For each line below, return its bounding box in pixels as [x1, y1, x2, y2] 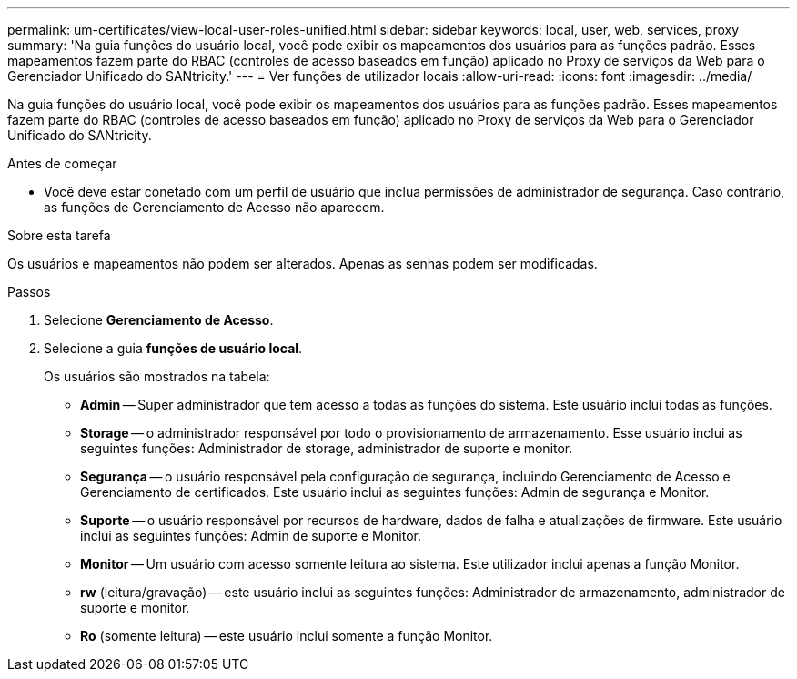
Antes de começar [7, 156, 117, 171]
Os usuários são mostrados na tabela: [44, 369, 270, 384]
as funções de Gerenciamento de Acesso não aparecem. [44, 199, 385, 215]
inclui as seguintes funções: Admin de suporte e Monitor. [80, 528, 422, 543]
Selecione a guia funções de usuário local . [44, 340, 303, 356]
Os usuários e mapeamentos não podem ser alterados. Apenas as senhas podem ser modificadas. [7, 256, 598, 271]
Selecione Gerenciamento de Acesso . [44, 312, 274, 328]
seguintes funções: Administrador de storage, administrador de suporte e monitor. [80, 441, 573, 456]
